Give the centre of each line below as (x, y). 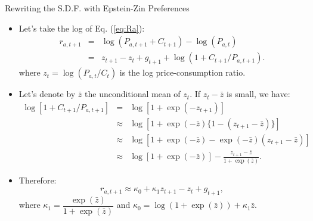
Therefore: (38, 180)
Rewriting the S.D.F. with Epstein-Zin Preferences (97, 8)
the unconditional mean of (133, 94)
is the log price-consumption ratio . (182, 72)
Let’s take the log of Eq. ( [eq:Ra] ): (82, 28)
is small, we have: (258, 94)
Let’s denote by (47, 94)
